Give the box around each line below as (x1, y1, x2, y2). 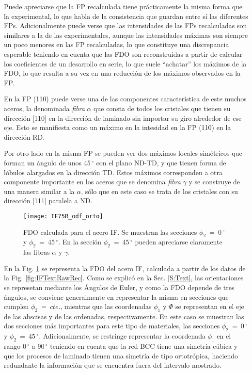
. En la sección (58, 237, 102, 247)
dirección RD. (4, 131, 45, 142)
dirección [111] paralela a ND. (4, 195, 93, 206)
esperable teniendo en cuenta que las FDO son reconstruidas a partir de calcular (4, 49, 243, 59)
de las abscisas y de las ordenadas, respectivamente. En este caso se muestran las (4, 311, 244, 321)
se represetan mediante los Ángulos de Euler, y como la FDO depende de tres (4, 282, 235, 292)
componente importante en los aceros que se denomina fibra (4, 177, 181, 187)
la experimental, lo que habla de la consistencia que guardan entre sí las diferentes (4, 11, 248, 21)
